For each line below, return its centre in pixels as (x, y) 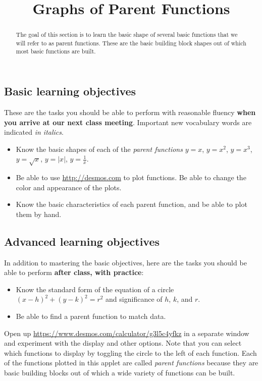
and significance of (134, 299)
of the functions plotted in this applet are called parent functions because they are (131, 363)
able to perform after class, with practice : (74, 272)
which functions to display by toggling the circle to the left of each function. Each (130, 352)
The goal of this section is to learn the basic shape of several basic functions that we (127, 35)
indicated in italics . (34, 132)
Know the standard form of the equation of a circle (95, 289)
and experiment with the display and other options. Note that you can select (123, 343)
